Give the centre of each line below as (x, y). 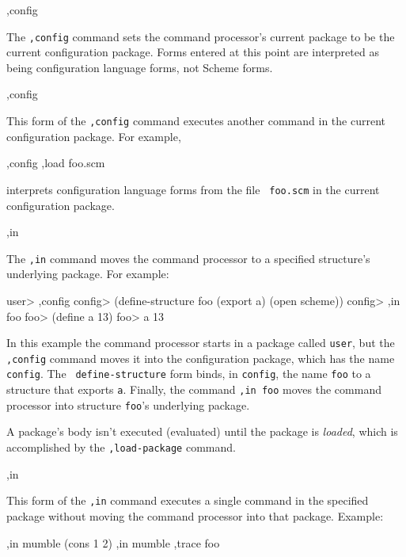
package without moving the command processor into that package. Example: (195, 515)
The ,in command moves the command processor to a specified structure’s (188, 258)
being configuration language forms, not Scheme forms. (140, 67)
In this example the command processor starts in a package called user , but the (201, 343)
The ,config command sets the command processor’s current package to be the (201, 36)
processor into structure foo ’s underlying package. (128, 404)
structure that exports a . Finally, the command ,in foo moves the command (194, 389)
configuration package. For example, (94, 136)
